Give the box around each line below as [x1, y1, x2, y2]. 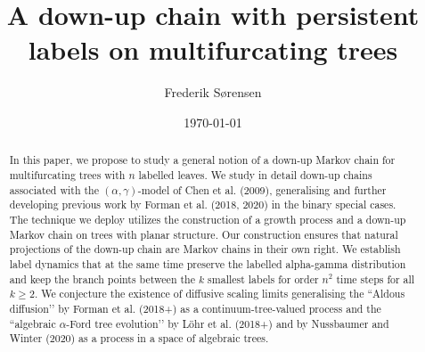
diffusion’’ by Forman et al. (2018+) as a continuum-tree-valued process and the [9, 300, 381, 315]
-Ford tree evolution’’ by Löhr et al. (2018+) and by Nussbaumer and [66, 315, 389, 331]
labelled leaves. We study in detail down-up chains [138, 167, 372, 182]
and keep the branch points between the [9, 271, 195, 286]
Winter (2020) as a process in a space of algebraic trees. [9, 331, 269, 346]
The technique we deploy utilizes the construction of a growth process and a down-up [9, 211, 406, 226]
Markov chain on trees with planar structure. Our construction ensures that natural [9, 226, 398, 241]
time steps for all [336, 271, 415, 286]
